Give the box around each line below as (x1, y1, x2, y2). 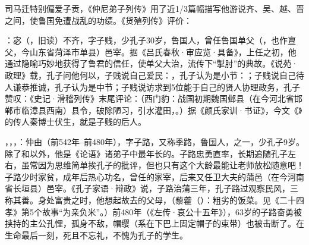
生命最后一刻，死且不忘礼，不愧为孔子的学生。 (5, 228, 188, 241)
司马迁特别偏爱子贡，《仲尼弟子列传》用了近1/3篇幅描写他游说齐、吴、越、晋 (5, 2, 304, 14)
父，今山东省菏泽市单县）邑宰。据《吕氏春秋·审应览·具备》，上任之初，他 (5, 45, 297, 58)
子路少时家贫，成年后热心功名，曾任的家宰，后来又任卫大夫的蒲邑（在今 (5, 170, 288, 183)
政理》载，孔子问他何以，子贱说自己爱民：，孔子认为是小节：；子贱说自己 (5, 68, 296, 81)
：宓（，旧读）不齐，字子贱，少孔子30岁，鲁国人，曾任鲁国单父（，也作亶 (5, 34, 296, 46)
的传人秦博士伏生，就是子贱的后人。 (5, 115, 146, 128)
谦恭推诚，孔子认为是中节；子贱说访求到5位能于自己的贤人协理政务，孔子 (12, 80, 300, 93)
